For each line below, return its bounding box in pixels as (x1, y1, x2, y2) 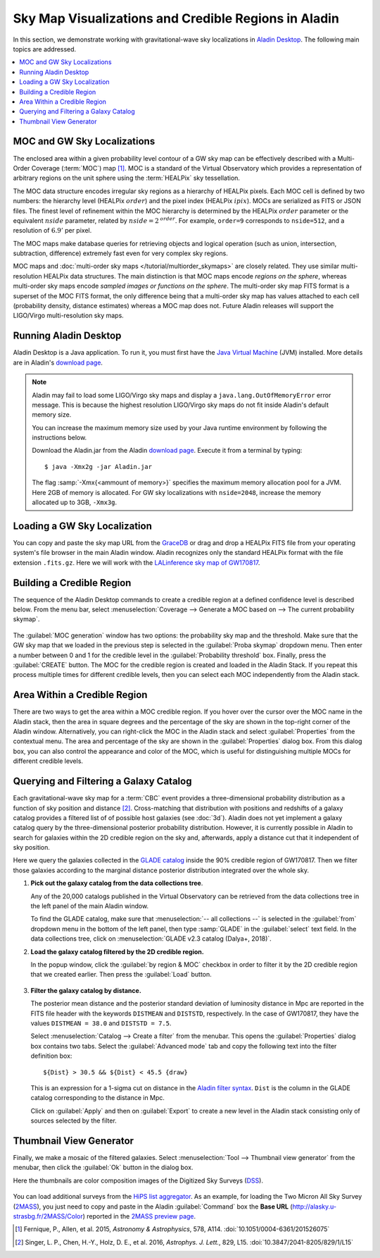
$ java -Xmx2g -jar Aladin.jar (44, 463, 153, 470)
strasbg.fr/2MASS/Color (13, 1211, 84, 1220)
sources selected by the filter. (30, 1116, 118, 1125)
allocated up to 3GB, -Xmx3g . (32, 498, 118, 507)
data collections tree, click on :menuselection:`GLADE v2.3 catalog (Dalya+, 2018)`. (30, 934, 272, 943)
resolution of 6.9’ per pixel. (13, 226, 92, 235)
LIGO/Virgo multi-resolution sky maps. (13, 311, 125, 320)
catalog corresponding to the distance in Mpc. (30, 1094, 165, 1102)
